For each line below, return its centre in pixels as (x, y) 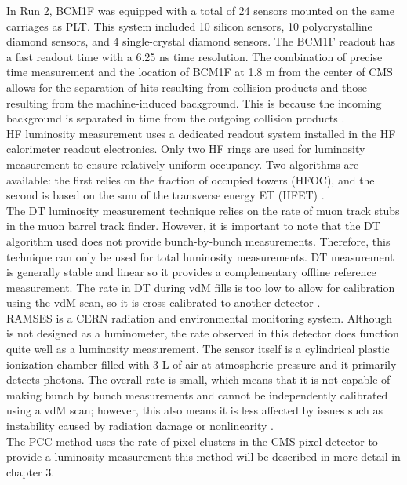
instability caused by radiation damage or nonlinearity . (140, 426)
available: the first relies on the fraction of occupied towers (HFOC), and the (191, 179)
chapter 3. (31, 471)
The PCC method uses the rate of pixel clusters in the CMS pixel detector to (192, 441)
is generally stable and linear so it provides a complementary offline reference (191, 272)
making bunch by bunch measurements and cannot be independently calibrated (197, 394)
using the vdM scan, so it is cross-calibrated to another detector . (164, 303)
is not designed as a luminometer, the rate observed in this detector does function (203, 333)
